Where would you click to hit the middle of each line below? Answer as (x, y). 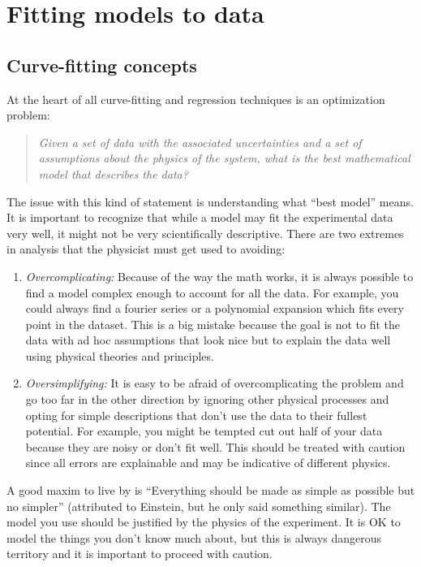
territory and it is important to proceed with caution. (140, 554)
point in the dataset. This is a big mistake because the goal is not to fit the (213, 324)
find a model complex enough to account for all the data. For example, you (212, 292)
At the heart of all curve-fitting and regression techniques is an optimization (196, 99)
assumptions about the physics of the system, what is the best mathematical (224, 158)
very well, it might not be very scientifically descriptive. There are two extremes (205, 233)
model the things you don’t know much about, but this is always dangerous (194, 537)
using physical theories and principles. (120, 355)
